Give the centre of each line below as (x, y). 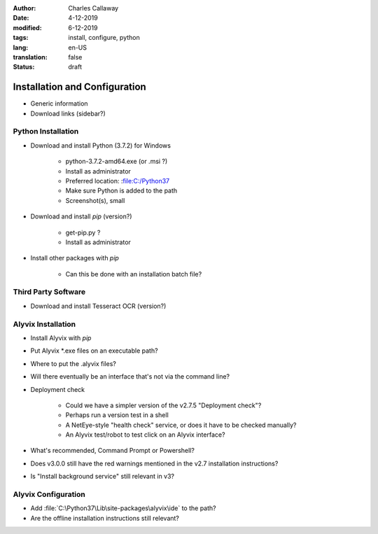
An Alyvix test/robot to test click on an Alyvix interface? (145, 435)
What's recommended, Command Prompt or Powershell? (113, 451)
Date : (21, 18)
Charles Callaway (93, 8)
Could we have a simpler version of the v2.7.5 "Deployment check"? (163, 405)
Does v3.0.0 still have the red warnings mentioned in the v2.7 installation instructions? (154, 463)
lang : (21, 47)
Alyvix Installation (44, 324)
